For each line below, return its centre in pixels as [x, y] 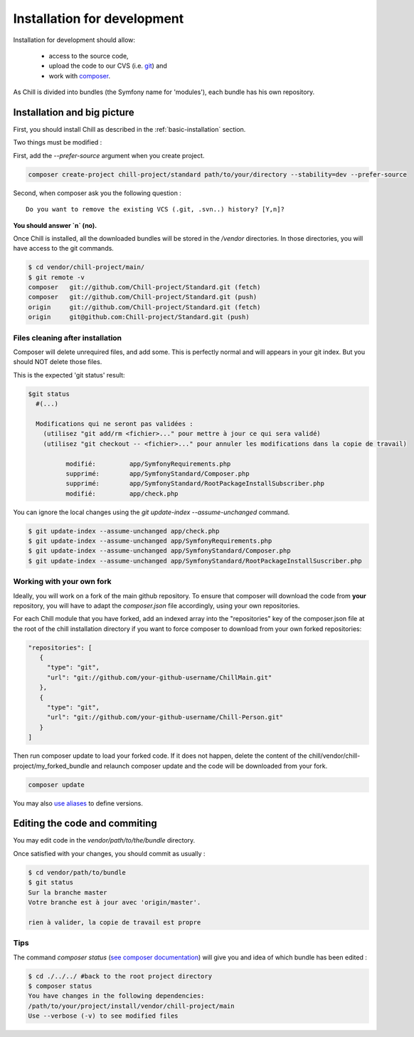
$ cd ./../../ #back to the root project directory [120, 976]
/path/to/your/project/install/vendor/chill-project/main [131, 1006]
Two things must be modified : [58, 142]
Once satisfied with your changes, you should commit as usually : [109, 853]
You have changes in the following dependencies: [116, 996]
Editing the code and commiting [85, 824]
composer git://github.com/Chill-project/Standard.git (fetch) [144, 287]
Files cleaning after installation [68, 338]
